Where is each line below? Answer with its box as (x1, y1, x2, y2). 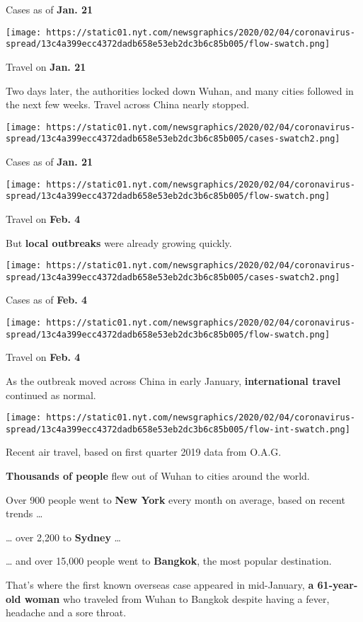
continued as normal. (6, 387, 96, 402)
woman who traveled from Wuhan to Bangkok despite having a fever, (24, 591, 330, 606)
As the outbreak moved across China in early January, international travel (6, 373, 341, 388)
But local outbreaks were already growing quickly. (6, 235, 232, 250)
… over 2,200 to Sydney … (6, 529, 121, 544)
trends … (6, 506, 43, 521)
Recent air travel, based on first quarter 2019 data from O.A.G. (6, 444, 282, 459)
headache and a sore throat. (6, 605, 127, 620)
